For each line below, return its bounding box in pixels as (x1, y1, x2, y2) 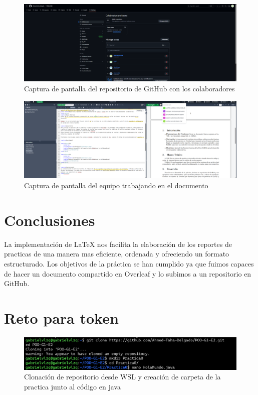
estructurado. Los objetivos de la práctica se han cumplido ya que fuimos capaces (4, 258, 254, 269)
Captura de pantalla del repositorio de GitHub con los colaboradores (24, 83, 235, 94)
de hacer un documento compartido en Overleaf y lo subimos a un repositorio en (4, 268, 251, 279)
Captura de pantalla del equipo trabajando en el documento (24, 180, 208, 191)
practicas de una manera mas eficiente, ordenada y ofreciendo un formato (4, 248, 229, 259)
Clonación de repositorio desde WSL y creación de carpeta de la (24, 371, 221, 382)
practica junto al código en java (24, 381, 121, 392)
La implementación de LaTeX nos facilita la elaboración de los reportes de (4, 238, 232, 249)
